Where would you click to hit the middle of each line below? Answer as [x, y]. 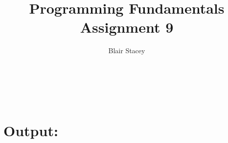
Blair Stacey [127, 51]
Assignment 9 [127, 27]
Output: [31, 131]
